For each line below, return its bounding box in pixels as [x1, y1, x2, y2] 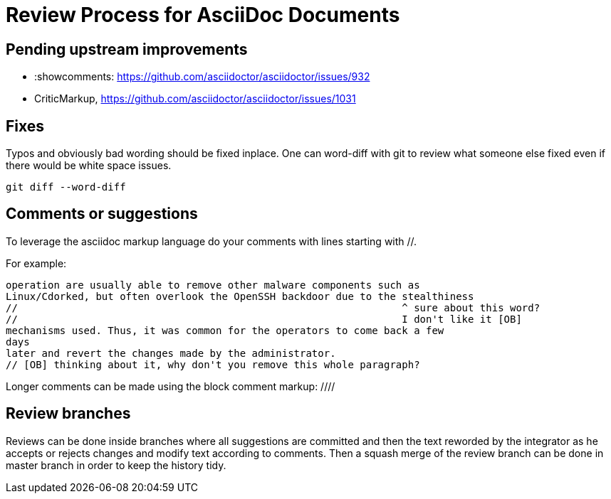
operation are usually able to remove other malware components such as [6, 279, 420, 291]
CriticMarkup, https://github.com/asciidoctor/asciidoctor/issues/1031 [34, 92, 356, 105]
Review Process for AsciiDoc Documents [6, 3, 400, 27]
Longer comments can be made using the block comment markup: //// [6, 380, 335, 392]
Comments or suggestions [6, 205, 198, 223]
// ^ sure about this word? [6, 301, 540, 313]
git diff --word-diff [6, 181, 126, 193]
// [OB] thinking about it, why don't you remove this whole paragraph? [6, 358, 420, 370]
